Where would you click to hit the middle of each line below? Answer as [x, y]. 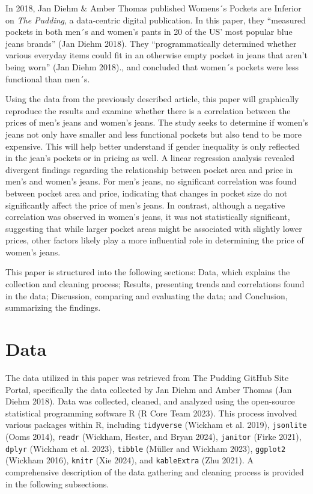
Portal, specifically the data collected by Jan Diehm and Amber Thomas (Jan [149, 389]
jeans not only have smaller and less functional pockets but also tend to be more [153, 134]
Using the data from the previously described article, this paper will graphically [152, 99]
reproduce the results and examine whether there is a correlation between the [148, 110]
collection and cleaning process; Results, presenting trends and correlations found [155, 284]
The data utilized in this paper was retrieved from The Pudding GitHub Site [147, 377]
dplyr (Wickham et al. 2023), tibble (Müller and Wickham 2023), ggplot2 [146, 448]
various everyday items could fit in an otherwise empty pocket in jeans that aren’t [156, 55]
